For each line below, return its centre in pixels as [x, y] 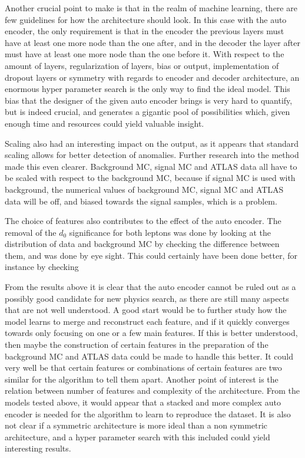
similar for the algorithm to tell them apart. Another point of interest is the [142, 379]
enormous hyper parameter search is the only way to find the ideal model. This [147, 89]
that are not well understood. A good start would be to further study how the [146, 310]
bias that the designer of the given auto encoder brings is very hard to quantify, [149, 100]
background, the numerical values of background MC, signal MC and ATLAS [144, 189]
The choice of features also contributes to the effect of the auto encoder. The [143, 221]
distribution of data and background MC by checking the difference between [142, 244]
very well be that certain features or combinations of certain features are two [143, 368]
